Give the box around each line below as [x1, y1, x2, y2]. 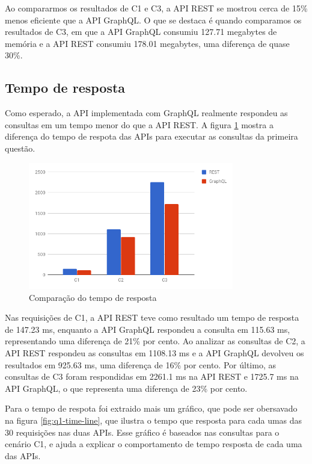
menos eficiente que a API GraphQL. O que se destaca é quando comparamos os [5, 13, 302, 26]
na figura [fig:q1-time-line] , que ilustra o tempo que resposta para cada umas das [5, 413, 302, 426]
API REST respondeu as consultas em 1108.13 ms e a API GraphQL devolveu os [5, 346, 304, 359]
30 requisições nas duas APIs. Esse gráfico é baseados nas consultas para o [5, 425, 280, 438]
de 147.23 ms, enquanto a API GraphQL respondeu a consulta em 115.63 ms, [5, 323, 290, 335]
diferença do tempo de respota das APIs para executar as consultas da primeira [5, 130, 298, 143]
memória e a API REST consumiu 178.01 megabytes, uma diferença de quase [5, 37, 290, 49]
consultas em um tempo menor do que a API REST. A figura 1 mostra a [5, 118, 274, 131]
